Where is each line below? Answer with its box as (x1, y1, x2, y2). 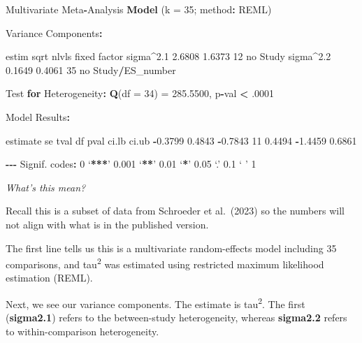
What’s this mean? (6, 180, 86, 194)
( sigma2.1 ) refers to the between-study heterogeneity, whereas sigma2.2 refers (6, 310, 347, 325)
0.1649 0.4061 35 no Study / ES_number (6, 62, 176, 77)
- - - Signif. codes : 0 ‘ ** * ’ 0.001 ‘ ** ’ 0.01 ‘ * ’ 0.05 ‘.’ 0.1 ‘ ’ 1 (6, 156, 256, 171)
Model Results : (6, 109, 70, 124)
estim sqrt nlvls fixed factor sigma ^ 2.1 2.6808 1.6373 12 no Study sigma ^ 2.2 (6, 49, 331, 64)
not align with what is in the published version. (6, 217, 209, 231)
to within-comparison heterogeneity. (6, 323, 159, 338)
